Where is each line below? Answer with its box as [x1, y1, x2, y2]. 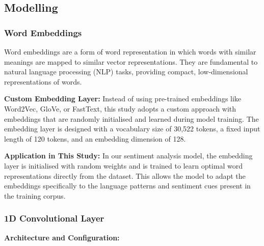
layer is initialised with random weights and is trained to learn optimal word [4, 160, 243, 171]
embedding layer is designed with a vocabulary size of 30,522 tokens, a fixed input [4, 123, 260, 134]
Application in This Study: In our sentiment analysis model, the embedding [4, 150, 253, 161]
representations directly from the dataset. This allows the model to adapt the [4, 170, 246, 181]
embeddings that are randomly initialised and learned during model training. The [4, 113, 259, 124]
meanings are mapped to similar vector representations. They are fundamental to [4, 56, 258, 67]
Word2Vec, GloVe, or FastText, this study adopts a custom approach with [4, 103, 236, 114]
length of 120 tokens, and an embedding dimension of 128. [4, 133, 186, 144]
